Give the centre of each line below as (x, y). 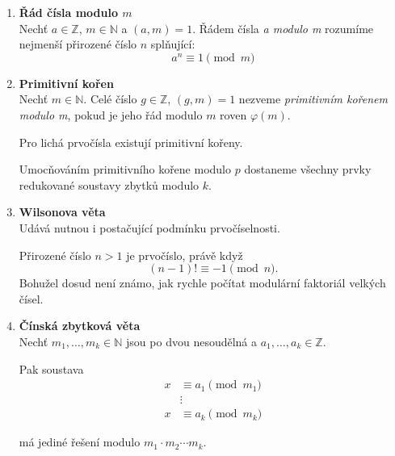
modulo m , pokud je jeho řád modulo (111, 114)
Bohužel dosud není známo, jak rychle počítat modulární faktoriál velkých (202, 283)
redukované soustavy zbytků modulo (109, 184)
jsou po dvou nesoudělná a (192, 341)
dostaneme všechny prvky (308, 169)
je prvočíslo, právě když (185, 255)
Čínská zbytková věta (80, 326)
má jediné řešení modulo (80, 442)
